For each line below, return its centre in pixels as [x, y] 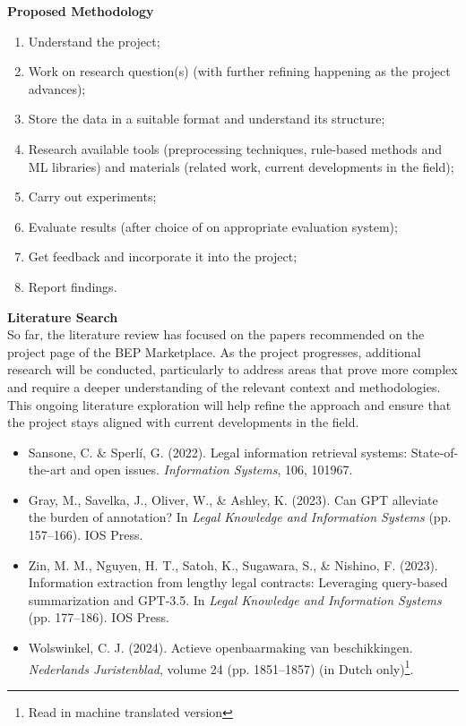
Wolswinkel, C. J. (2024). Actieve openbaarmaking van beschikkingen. [220, 648]
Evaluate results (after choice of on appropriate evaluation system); [213, 226]
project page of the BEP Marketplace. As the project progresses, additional [214, 351]
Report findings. [73, 286]
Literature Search [63, 316]
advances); [57, 88]
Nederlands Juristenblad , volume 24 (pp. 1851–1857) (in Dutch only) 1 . [221, 667]
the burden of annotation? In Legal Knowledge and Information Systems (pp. [240, 517]
